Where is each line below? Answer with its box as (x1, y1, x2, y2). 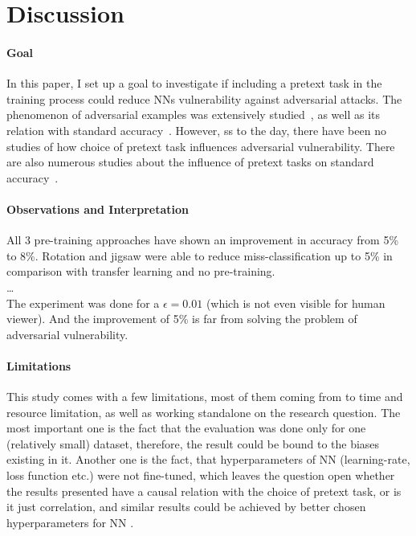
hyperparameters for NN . (6, 513, 134, 530)
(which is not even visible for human (206, 294, 385, 311)
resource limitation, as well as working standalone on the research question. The (6, 403, 401, 420)
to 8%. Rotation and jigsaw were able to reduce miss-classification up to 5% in (6, 247, 393, 264)
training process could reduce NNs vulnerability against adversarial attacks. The (6, 90, 402, 107)
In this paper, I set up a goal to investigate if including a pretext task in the (6, 75, 382, 92)
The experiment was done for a (6, 294, 160, 311)
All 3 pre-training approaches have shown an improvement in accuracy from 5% (6, 231, 399, 248)
